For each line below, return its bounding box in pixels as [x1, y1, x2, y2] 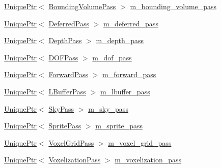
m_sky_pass [88, 103, 128, 114]
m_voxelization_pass [115, 154, 182, 165]
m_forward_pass [102, 69, 156, 80]
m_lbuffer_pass [100, 86, 150, 96]
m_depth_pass [96, 35, 144, 46]
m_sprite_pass [95, 120, 143, 131]
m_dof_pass [92, 52, 132, 62]
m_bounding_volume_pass [130, 1, 217, 11]
